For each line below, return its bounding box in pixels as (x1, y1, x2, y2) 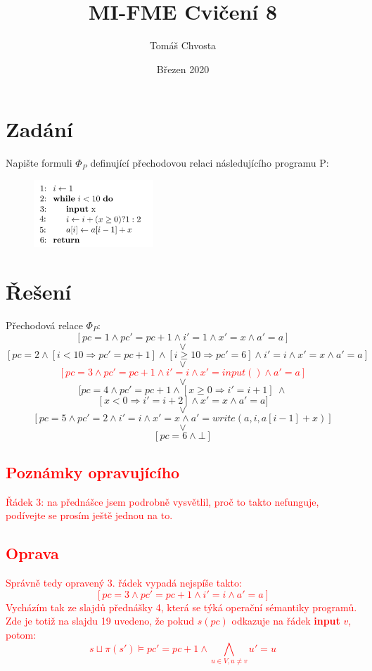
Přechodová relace (6, 317, 83, 332)
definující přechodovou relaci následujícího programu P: (90, 155, 329, 170)
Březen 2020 (156, 61, 210, 76)
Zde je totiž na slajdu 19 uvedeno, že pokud (6, 613, 195, 628)
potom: (6, 627, 37, 641)
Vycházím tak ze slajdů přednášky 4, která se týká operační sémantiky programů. (6, 599, 357, 614)
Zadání (6, 115, 73, 143)
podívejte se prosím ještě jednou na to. (6, 508, 173, 523)
